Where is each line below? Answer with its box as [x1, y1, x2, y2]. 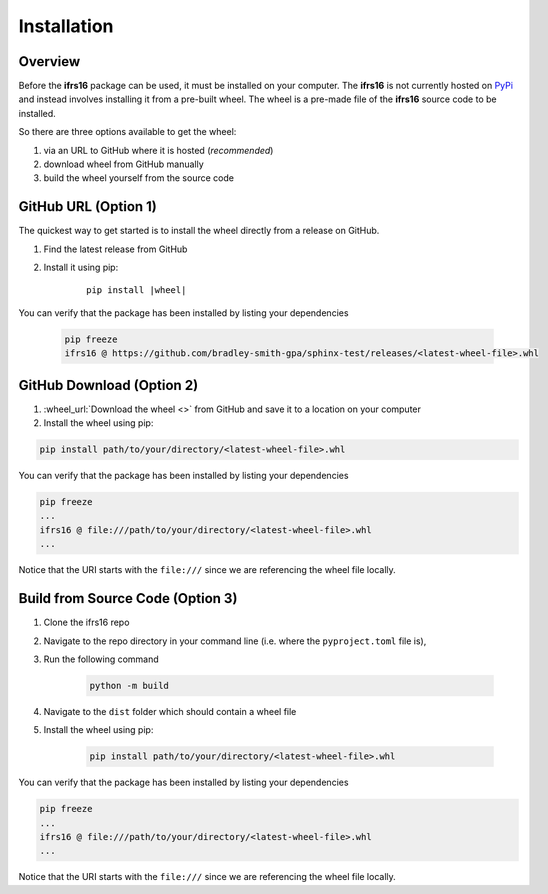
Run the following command [43, 653, 159, 665]
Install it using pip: [43, 261, 119, 274]
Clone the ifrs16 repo [43, 616, 130, 629]
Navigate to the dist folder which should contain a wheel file [43, 705, 297, 717]
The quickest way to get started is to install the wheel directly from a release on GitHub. [18, 225, 380, 237]
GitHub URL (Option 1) [18, 198, 157, 215]
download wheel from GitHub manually [43, 158, 204, 170]
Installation [18, 15, 114, 37]
